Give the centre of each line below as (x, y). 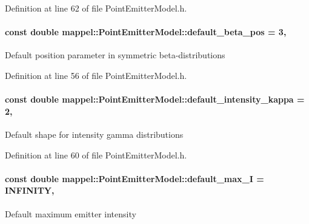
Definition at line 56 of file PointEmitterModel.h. (96, 75)
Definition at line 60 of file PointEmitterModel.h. (96, 154)
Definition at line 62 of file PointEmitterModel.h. (96, 8)
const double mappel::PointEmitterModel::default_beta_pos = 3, (146, 32)
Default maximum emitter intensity (71, 213)
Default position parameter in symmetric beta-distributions (115, 55)
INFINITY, (30, 190)
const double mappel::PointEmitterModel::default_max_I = (135, 178)
